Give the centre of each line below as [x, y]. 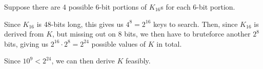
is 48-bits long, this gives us [80, 24]
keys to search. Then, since [196, 24]
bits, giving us [26, 43]
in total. [169, 43]
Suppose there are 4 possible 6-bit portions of [76, 7]
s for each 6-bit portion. [198, 7]
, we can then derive [83, 61]
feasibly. [138, 61]
